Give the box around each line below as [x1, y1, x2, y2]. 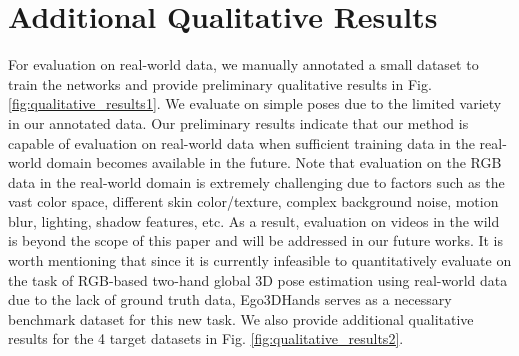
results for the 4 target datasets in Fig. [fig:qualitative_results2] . [8, 328, 404, 349]
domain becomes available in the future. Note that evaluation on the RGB [46, 152, 502, 173]
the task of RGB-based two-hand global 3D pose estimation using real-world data [8, 269, 508, 290]
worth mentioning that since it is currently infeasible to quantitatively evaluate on [8, 250, 512, 271]
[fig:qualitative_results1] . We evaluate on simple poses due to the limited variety [8, 93, 502, 114]
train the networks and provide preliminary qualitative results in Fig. [8, 73, 432, 94]
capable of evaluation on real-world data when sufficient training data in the [8, 132, 475, 153]
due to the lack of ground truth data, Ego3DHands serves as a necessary [8, 289, 452, 310]
